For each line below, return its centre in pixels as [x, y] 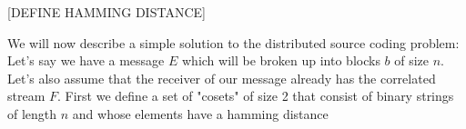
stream [26, 96]
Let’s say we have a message [86, 60]
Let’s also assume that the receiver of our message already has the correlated [222, 78]
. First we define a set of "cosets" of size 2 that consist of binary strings [256, 96]
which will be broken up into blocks [281, 60]
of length [32, 113]
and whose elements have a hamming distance [200, 113]
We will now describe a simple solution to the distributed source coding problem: [233, 42]
